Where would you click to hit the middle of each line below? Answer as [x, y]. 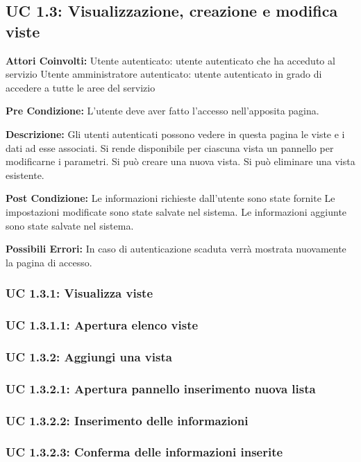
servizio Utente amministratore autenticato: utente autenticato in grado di [164, 74]
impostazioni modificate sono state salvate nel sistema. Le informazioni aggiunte [176, 211]
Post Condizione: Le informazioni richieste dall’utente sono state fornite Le [170, 198]
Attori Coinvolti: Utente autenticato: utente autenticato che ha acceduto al [170, 60]
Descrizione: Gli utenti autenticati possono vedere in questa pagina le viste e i [175, 134]
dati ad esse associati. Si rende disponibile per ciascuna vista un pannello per [170, 147]
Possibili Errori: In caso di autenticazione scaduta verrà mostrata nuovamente [176, 249]
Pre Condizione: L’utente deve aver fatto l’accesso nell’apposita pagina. [162, 111]
